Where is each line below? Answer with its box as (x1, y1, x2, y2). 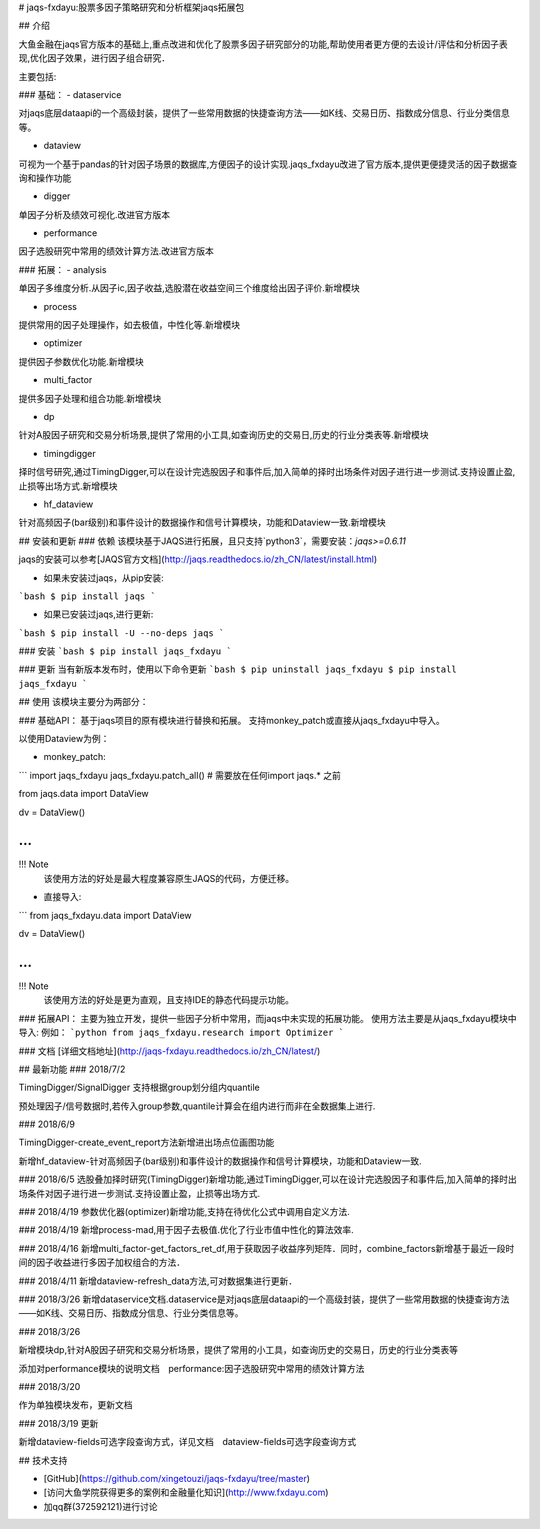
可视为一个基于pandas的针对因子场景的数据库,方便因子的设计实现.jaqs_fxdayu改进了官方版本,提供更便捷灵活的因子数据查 (18, 158, 518, 170)
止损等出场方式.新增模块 (18, 480, 119, 492)
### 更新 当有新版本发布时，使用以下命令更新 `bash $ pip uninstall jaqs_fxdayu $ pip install (18, 663, 457, 675)
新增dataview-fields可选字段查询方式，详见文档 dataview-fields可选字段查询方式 (18, 1436, 357, 1448)
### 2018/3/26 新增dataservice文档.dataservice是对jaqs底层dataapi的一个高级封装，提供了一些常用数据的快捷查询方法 (18, 1293, 510, 1305)
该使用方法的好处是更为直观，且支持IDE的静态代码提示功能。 (43, 994, 295, 1006)
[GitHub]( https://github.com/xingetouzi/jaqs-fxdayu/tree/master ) (43, 1472, 310, 1484)
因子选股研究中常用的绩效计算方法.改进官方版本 (18, 245, 215, 257)
